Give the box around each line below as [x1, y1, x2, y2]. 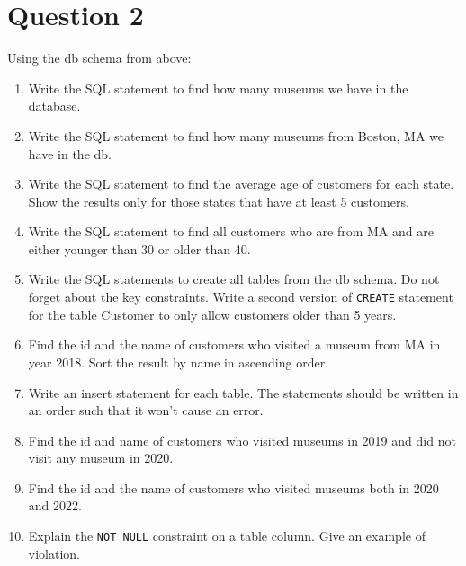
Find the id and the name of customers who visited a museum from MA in [28, 335, 441, 354]
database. [28, 96, 81, 115]
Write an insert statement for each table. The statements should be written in [28, 383, 459, 402]
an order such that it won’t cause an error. [28, 401, 264, 420]
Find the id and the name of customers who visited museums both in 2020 [28, 478, 439, 497]
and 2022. [28, 496, 82, 515]
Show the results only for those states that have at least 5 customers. [28, 191, 409, 210]
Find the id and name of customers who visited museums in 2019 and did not [28, 430, 456, 449]
